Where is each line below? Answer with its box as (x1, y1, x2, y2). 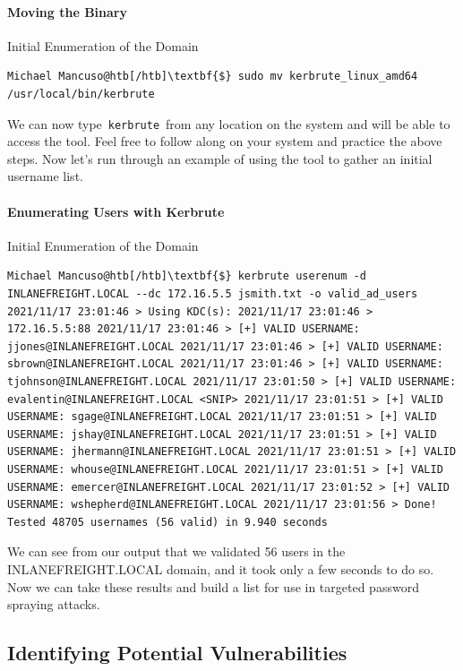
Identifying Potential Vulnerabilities (7, 639, 347, 667)
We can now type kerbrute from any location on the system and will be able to (7, 114, 450, 133)
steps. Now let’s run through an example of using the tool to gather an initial (7, 149, 433, 168)
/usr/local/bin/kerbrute (7, 87, 155, 100)
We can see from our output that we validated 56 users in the (7, 542, 346, 561)
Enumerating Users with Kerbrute (7, 202, 225, 220)
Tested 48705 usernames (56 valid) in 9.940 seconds (7, 515, 328, 529)
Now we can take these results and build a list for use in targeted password (7, 577, 419, 596)
